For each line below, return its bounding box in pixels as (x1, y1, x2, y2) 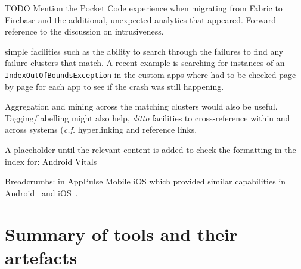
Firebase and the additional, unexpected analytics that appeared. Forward (5, 13, 276, 26)
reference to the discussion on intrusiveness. (5, 25, 164, 37)
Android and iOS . (5, 186, 78, 199)
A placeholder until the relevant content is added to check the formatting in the (5, 143, 296, 155)
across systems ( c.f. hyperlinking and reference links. (5, 123, 197, 136)
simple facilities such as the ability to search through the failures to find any (5, 45, 284, 57)
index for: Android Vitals (5, 155, 97, 167)
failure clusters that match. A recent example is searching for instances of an (5, 57, 285, 69)
